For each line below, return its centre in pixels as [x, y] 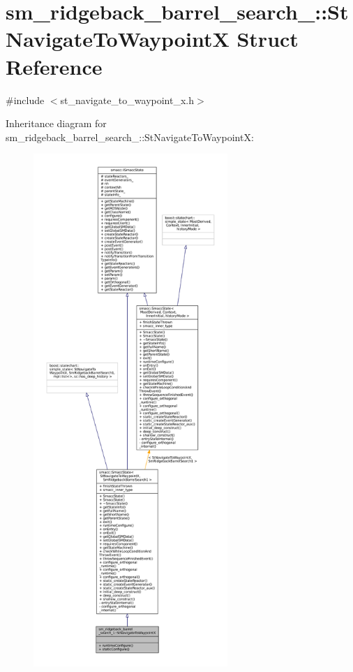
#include [25, 100]
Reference [54, 66]
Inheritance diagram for [56, 123]
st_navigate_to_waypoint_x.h [127, 100]
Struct [268, 39]
